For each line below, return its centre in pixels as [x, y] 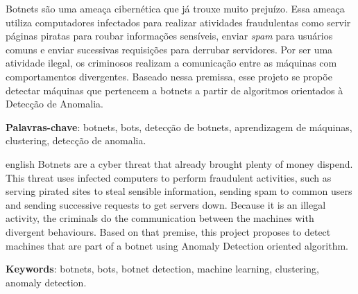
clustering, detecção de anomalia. [76, 140]
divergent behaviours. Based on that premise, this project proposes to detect [168, 231]
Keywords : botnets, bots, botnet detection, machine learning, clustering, [162, 269]
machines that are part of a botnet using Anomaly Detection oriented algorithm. [177, 245]
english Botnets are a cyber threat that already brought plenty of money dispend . [179, 163]
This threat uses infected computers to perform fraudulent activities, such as [169, 177]
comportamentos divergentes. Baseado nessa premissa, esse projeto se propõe [169, 76]
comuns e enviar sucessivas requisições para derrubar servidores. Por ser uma [169, 49]
